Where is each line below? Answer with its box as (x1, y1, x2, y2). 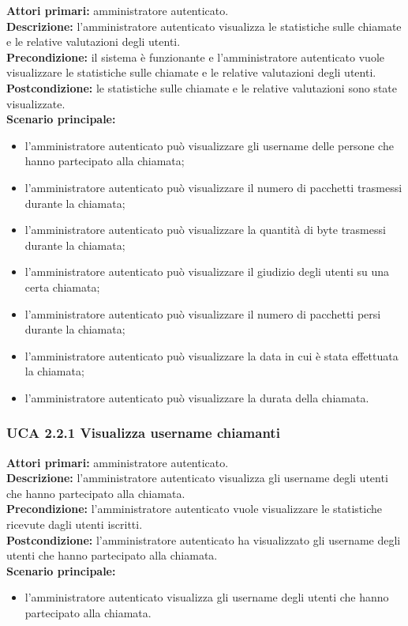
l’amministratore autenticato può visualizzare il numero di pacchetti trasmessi (24, 179, 402, 195)
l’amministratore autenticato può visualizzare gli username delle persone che (24, 137, 394, 153)
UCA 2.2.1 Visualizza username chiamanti (6, 423, 280, 443)
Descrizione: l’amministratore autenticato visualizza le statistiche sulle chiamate (6, 17, 402, 34)
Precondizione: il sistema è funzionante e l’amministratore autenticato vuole (6, 48, 385, 65)
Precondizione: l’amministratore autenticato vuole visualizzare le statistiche (6, 500, 383, 517)
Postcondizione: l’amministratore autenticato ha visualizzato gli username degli (6, 531, 401, 548)
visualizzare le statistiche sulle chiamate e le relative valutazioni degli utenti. (6, 64, 376, 81)
